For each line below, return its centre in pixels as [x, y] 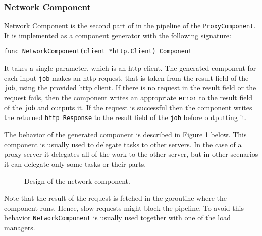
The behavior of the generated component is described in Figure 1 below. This [125, 134]
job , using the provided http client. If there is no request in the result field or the [130, 87]
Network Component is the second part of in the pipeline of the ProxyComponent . [130, 25]
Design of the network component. [77, 181]
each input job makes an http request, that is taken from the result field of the [126, 77]
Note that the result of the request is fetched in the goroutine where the [115, 197]
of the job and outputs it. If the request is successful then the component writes [128, 107]
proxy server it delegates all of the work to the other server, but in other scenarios [131, 154]
